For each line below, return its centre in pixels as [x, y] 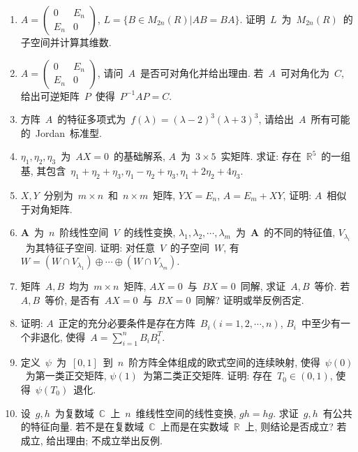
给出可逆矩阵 [50, 95]
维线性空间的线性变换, [186, 413]
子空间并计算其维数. [66, 42]
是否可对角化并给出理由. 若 [202, 72]
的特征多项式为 [92, 119]
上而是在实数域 [194, 427]
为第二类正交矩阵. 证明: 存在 [208, 376]
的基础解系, [139, 156]
